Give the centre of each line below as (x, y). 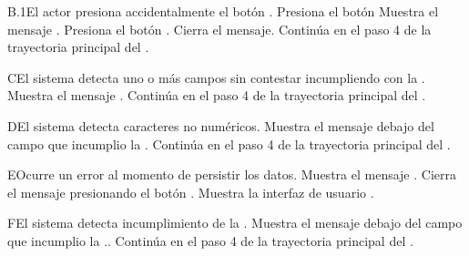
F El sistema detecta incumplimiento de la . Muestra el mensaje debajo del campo (235, 223)
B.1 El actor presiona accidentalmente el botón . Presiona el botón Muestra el (223, 11)
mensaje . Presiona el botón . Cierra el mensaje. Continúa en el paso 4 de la (219, 29)
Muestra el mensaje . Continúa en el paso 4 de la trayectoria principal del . (217, 95)
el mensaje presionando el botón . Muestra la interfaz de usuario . (191, 192)
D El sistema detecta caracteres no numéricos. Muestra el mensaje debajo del (221, 125)
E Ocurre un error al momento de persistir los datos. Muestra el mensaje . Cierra (232, 174)
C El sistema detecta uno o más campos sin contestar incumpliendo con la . (216, 77)
